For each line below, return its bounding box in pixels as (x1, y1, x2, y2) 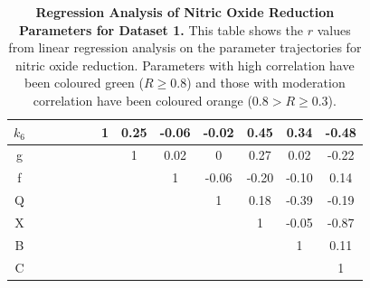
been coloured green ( (24, 73, 144, 92)
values (317, 20, 351, 39)
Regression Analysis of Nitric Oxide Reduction (35, 3, 335, 21)
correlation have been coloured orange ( (33, 90, 252, 109)
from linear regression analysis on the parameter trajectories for (8, 38, 362, 57)
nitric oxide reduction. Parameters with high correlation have (15, 55, 355, 74)
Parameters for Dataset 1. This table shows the (19, 20, 304, 39)
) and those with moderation (186, 73, 346, 92)
